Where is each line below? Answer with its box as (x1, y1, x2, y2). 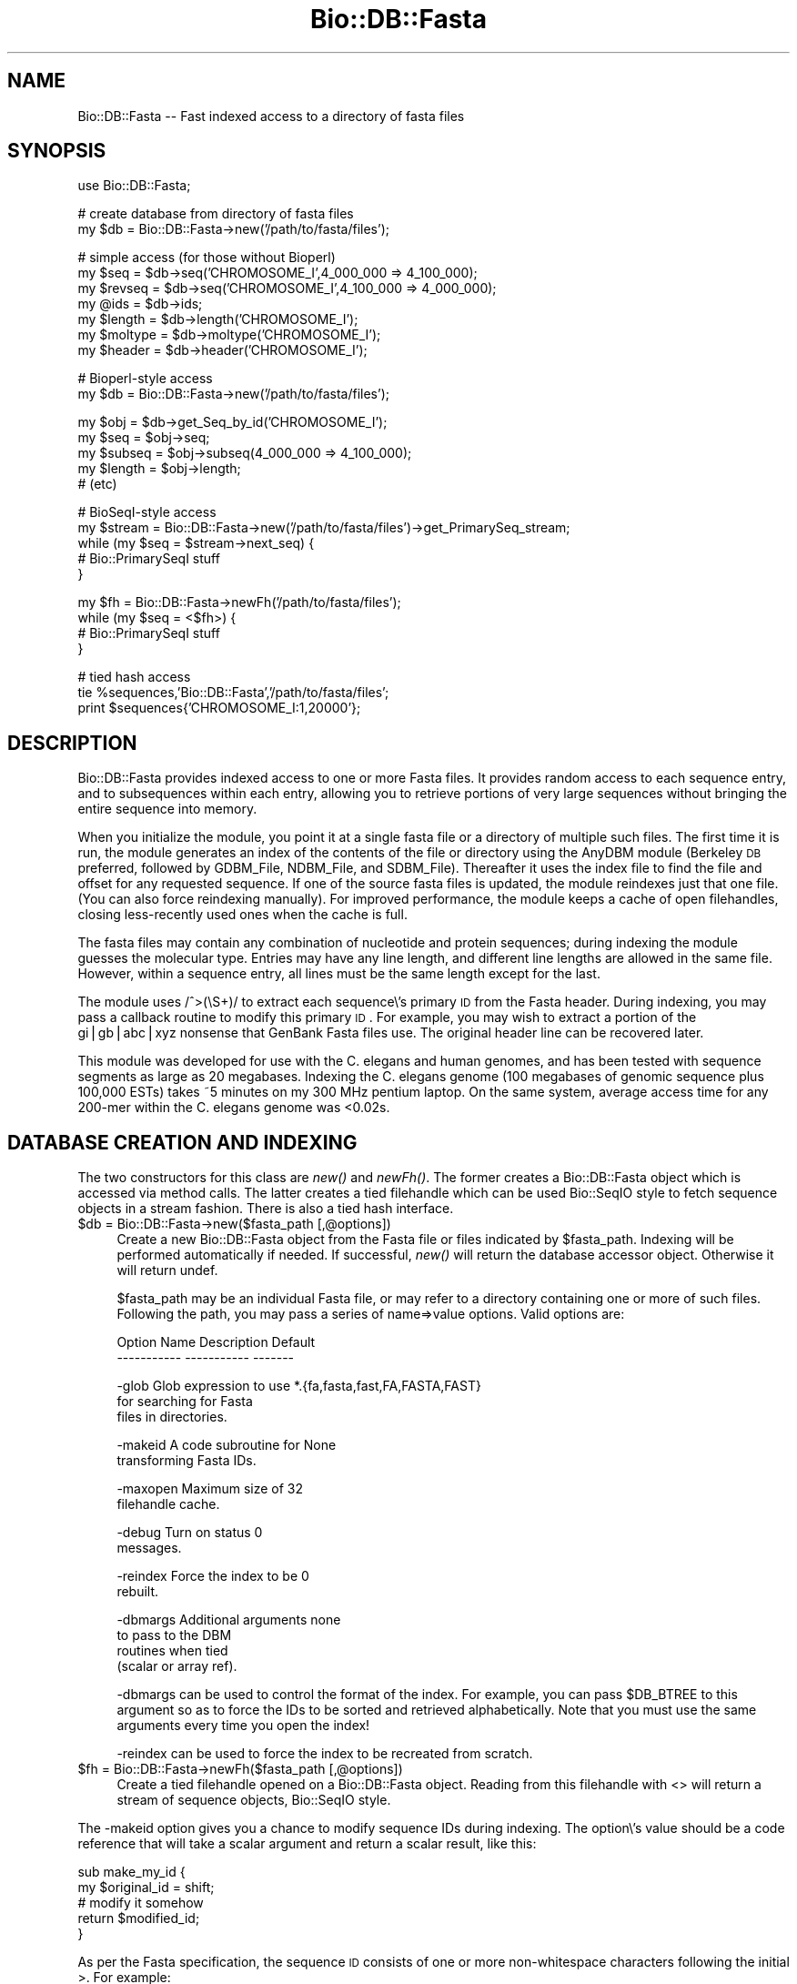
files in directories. (116, 1409, 227, 1425)
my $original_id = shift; (77, 1879, 215, 1896)
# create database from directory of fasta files (77, 206, 354, 222)
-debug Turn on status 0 (116, 1524, 263, 1541)
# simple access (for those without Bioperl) (77, 249, 336, 266)
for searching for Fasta (116, 1393, 253, 1410)
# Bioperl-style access (77, 370, 213, 387)
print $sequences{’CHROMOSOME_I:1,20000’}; (77, 700, 361, 716)
